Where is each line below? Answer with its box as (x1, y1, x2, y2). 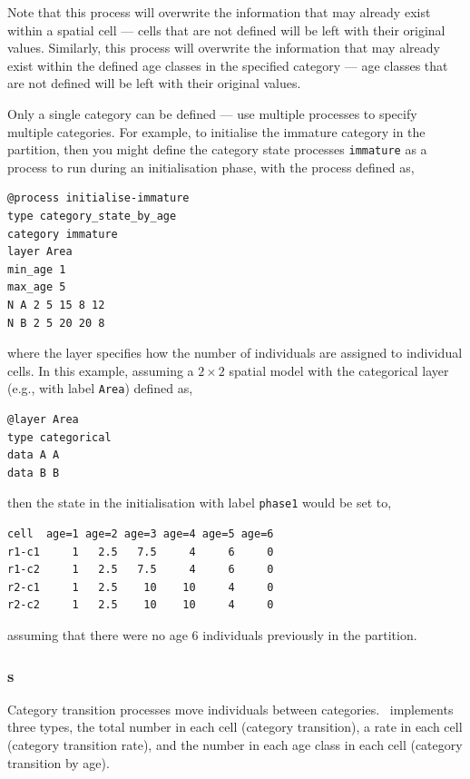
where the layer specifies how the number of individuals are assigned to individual (7, 343, 463, 362)
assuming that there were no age (7, 626, 188, 644)
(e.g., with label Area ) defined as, (7, 379, 193, 398)
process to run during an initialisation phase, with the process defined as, (7, 157, 415, 176)
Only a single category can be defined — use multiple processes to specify (7, 104, 417, 123)
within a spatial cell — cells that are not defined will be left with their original (7, 20, 446, 39)
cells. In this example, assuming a (7, 360, 194, 380)
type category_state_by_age (7, 210, 177, 222)
